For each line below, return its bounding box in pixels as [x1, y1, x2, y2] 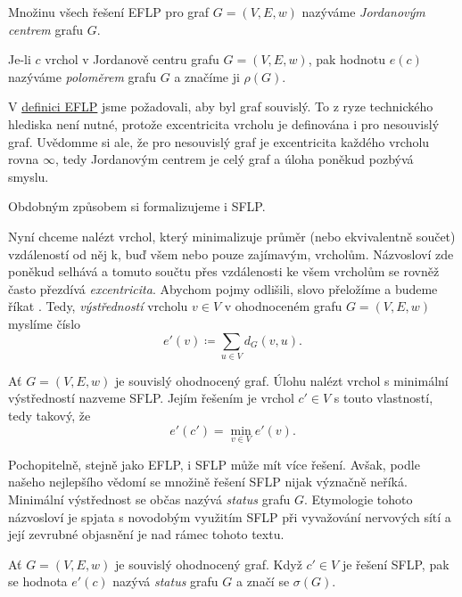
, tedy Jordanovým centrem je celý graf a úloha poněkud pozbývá [54, 150, 414, 168]
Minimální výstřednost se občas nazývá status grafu [8, 490, 291, 509]
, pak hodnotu [308, 50, 386, 69]
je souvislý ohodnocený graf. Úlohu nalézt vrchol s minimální [115, 371, 449, 389]
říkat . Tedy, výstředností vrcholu [8, 297, 188, 315]
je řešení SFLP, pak [342, 554, 450, 573]
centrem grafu [8, 20, 83, 38]
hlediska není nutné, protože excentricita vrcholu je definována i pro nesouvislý [8, 114, 440, 133]
